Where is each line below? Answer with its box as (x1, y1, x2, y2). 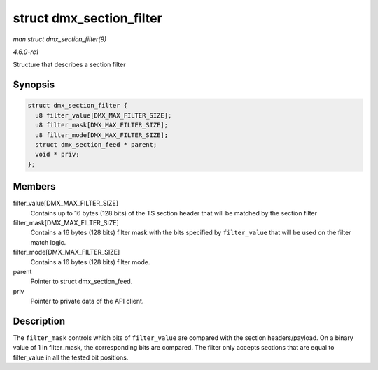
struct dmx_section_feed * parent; (35, 141, 157, 148)
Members (13, 180, 56, 192)
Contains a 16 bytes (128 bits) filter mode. (30, 257, 150, 266)
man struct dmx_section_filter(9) (13, 35, 107, 43)
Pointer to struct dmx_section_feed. (30, 277, 133, 286)
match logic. (30, 238, 66, 246)
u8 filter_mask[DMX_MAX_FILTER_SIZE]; (35, 121, 168, 129)
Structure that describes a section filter (13, 60, 126, 69)
